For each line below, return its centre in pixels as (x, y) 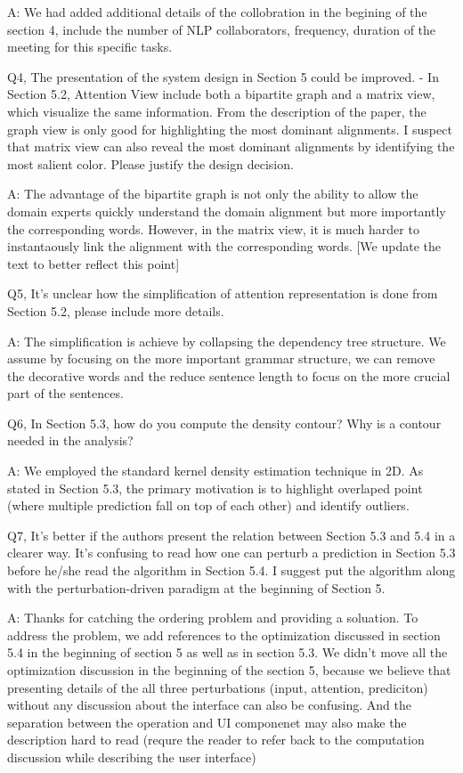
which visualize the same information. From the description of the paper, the (217, 111)
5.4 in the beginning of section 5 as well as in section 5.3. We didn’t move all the (227, 652)
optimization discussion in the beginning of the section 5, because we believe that (229, 670)
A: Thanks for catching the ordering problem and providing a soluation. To (213, 618)
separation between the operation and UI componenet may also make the (207, 722)
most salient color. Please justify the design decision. (150, 163)
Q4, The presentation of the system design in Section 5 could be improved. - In (223, 76)
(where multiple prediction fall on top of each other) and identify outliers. (208, 505)
